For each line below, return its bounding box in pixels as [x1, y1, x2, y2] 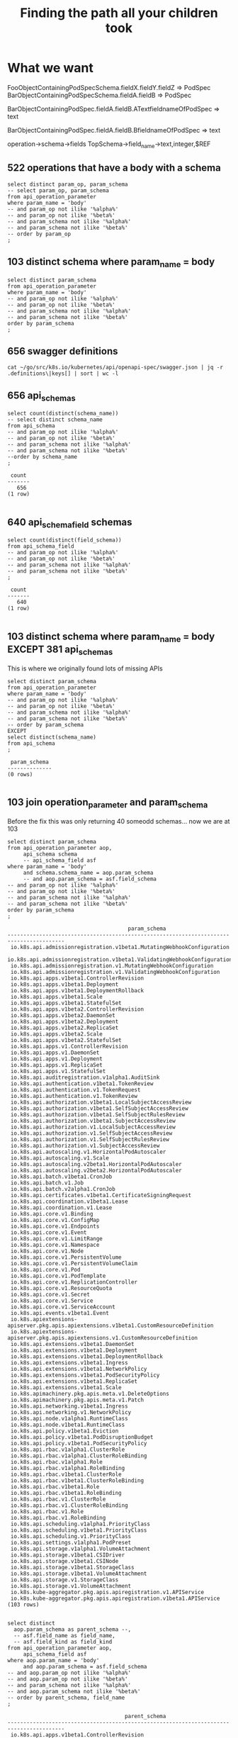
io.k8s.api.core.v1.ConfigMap [10, 1216, 100, 1223]
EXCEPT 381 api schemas [7, 643, 113, 657]
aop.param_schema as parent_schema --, [13, 1625, 132, 1633]
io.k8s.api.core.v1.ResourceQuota [10, 1284, 113, 1291]
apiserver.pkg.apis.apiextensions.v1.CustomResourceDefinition [7, 1334, 198, 1341]
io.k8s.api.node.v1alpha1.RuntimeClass [10, 1415, 129, 1422]
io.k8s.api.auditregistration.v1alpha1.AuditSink [10, 1074, 160, 1081]
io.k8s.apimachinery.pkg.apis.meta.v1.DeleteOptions [10, 1390, 170, 1397]
